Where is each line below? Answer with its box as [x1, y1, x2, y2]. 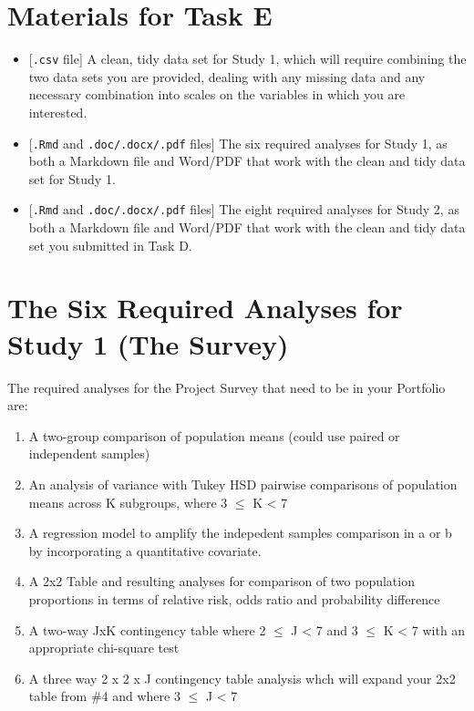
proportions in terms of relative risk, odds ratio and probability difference [28, 589, 440, 608]
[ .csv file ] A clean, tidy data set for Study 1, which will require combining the [28, 49, 467, 68]
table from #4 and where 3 [28, 686, 180, 706]
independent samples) [28, 444, 150, 463]
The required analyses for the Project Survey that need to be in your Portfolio [7, 377, 446, 397]
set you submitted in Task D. [28, 235, 192, 254]
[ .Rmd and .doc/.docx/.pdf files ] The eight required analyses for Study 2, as [28, 200, 459, 219]
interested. [28, 102, 88, 121]
